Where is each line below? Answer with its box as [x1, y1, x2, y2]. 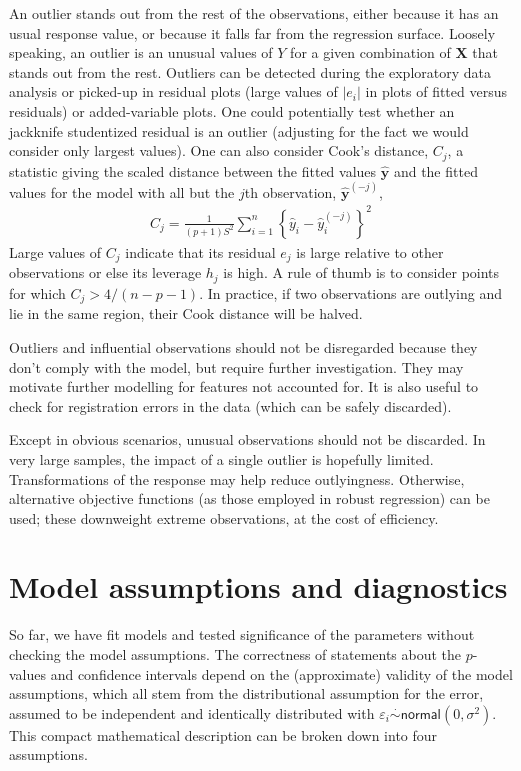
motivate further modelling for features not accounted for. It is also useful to [9, 376, 479, 397]
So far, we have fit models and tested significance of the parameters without [9, 624, 475, 645]
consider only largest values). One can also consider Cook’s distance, [9, 140, 429, 161]
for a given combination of [290, 42, 451, 63]
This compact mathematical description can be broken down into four [9, 724, 438, 745]
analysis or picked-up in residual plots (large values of [9, 81, 338, 102]
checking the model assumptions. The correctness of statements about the [9, 644, 462, 664]
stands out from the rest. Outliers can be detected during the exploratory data [9, 61, 492, 82]
